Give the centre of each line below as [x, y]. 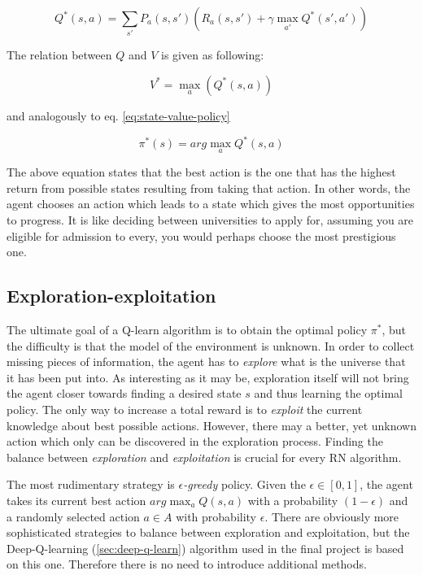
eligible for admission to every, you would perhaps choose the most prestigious [201, 235]
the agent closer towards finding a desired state [124, 393]
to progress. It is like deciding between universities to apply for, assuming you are [210, 220]
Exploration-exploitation [111, 296]
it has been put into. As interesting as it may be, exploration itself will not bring [208, 377]
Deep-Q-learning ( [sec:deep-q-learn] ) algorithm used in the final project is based [205, 548]
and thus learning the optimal [329, 393]
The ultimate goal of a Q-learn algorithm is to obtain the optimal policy [187, 329]
